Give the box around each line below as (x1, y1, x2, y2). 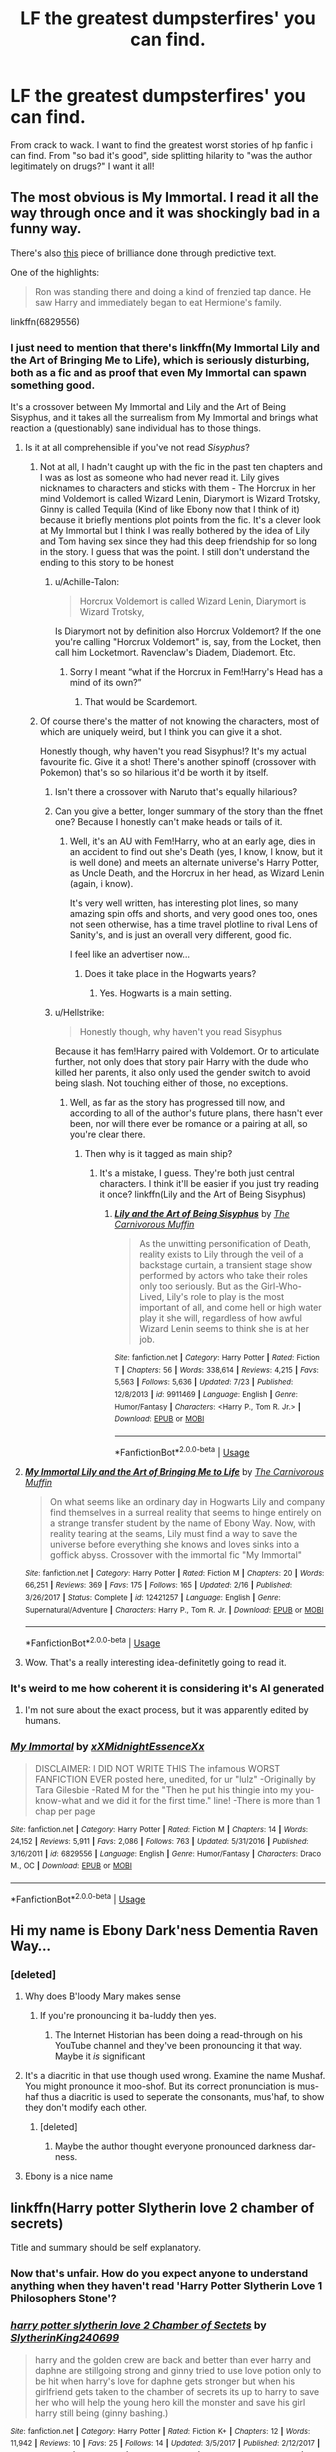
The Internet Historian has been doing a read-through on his (54, 2029, 303, 2041)
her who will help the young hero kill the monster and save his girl (34, 2396, 306, 2408)
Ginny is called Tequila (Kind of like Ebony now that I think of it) (39, 503, 300, 516)
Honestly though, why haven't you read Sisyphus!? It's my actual (39, 745, 307, 757)
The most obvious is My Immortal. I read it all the (10, 189, 319, 206)
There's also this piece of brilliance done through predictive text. (10, 247, 277, 259)
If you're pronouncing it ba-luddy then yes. (39, 2010, 217, 2022)
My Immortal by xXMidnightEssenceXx (10, 1740, 205, 1754)
